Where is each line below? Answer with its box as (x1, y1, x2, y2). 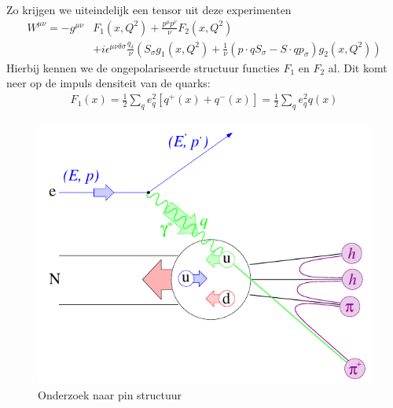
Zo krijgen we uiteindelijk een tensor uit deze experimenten (6, 2, 292, 17)
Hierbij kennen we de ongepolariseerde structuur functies (6, 59, 280, 75)
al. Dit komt (328, 59, 387, 75)
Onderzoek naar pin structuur (38, 386, 182, 402)
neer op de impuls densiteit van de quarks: (6, 75, 211, 91)
